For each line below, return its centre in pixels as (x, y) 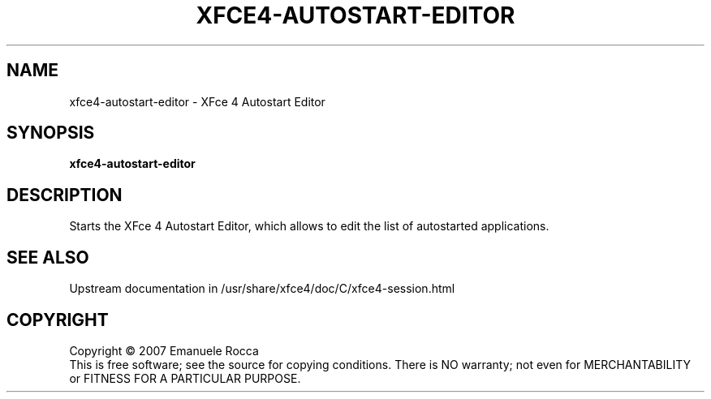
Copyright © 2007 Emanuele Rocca (164, 350)
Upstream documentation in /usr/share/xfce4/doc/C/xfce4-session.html (262, 289)
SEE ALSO (48, 257)
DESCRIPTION (65, 195)
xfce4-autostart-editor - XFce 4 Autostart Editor (197, 101)
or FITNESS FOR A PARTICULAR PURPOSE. (185, 378)
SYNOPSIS (51, 133)
